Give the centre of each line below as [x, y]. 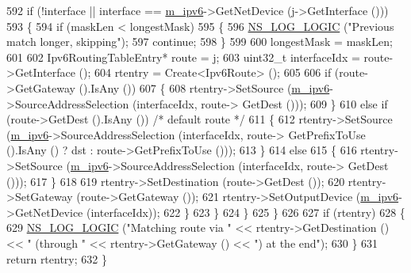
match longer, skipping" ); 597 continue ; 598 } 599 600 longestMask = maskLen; [200, 42]
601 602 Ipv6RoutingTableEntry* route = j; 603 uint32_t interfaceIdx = [183, 57]
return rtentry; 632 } [57, 258]
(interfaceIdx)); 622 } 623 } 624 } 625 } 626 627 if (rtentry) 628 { [246, 212]
